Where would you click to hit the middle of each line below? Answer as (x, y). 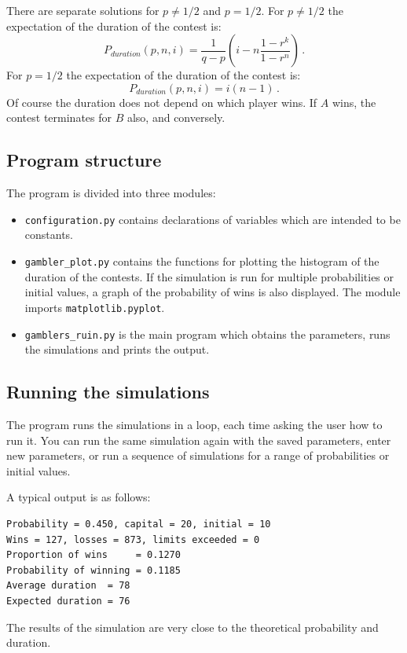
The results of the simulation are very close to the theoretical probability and (192, 627)
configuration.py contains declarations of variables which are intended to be (213, 219)
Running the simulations (108, 392)
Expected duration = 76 (68, 601)
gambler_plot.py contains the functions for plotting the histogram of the (202, 261)
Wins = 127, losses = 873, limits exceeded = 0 (133, 539)
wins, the (354, 102)
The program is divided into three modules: (111, 193)
